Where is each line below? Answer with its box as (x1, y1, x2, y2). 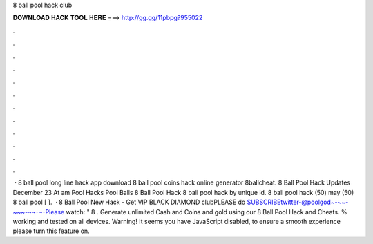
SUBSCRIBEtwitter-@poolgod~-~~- (247, 198, 349, 207)
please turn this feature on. (12, 227, 90, 235)
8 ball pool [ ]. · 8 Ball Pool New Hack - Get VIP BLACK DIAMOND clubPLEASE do (12, 198, 246, 207)
